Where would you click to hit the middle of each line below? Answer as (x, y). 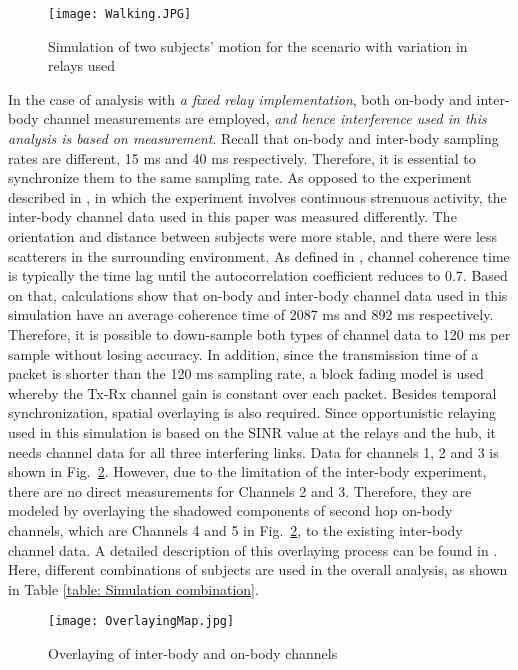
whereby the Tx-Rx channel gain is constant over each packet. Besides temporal (252, 392)
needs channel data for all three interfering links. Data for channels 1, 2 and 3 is (253, 451)
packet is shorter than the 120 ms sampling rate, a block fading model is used (246, 373)
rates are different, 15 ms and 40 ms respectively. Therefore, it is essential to (242, 157)
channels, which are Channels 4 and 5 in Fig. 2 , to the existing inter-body (235, 529)
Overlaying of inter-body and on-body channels (193, 652)
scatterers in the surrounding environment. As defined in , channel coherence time (259, 255)
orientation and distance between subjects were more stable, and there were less (253, 236)
